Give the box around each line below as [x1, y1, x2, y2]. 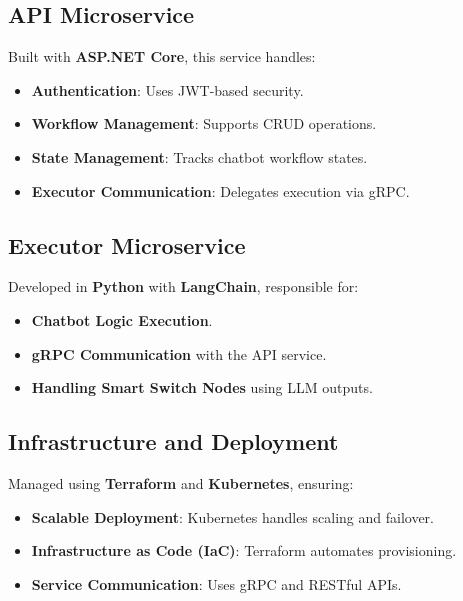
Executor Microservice [8, 229, 246, 260]
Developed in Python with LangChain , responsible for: [8, 276, 359, 297]
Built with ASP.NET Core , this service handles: [8, 46, 316, 67]
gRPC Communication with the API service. [31, 343, 327, 364]
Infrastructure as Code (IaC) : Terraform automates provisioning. [31, 540, 457, 561]
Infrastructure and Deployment [8, 426, 339, 457]
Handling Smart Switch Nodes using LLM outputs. [31, 377, 373, 398]
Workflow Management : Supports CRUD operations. [31, 113, 377, 134]
